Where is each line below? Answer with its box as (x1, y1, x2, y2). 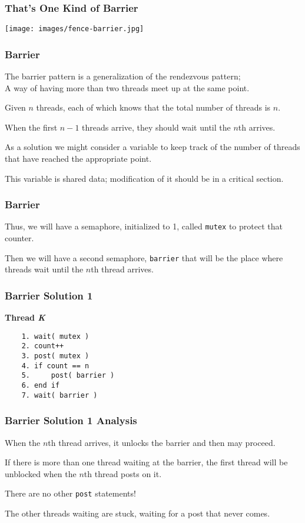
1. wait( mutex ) (21, 332, 89, 341)
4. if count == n (21, 361, 89, 370)
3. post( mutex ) (21, 352, 89, 361)
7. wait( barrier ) (21, 391, 98, 399)
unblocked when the (5, 467, 77, 479)
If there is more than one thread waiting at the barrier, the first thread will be (5, 456, 288, 468)
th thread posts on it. (84, 467, 162, 479)
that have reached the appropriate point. (5, 152, 152, 165)
